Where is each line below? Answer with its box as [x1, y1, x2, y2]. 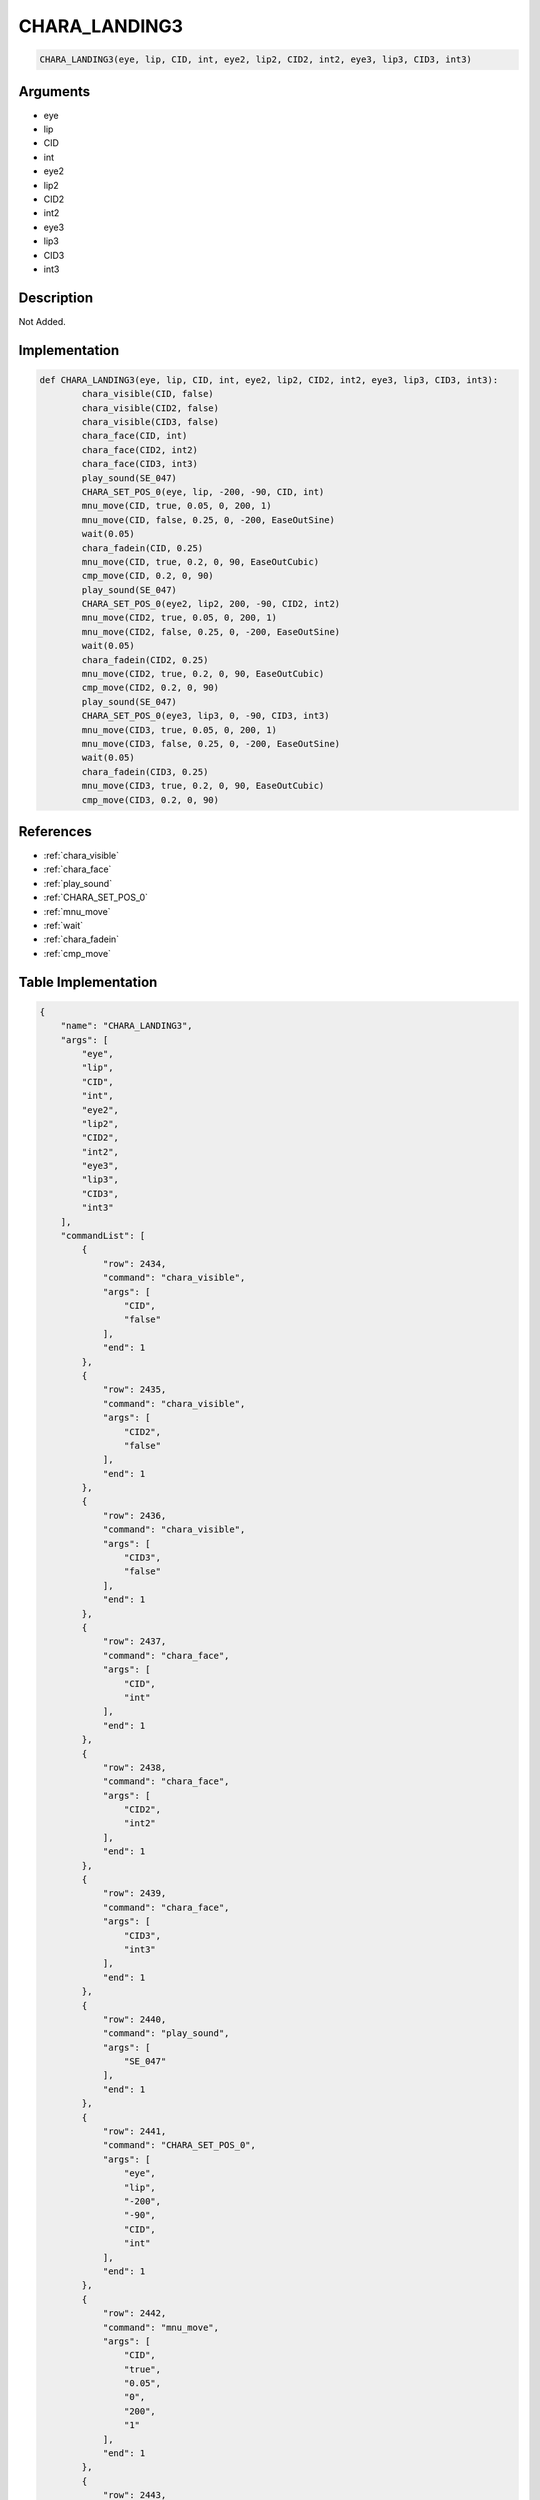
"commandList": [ [60, 1230, 146, 1242]
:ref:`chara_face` [43, 863, 112, 875]
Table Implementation [18, 973, 158, 990]
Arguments [18, 83, 91, 100]
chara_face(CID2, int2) [81, 444, 199, 455]
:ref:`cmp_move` [43, 947, 112, 959]
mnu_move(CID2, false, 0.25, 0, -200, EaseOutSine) [81, 626, 341, 637]
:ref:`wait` [43, 920, 84, 932]
